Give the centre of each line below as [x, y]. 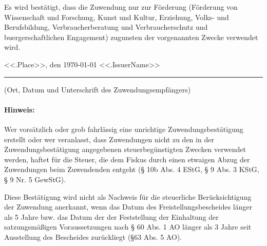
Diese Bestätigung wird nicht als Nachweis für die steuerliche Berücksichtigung [128, 196]
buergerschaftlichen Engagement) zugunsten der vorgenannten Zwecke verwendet [131, 37]
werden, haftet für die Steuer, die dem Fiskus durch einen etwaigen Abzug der [127, 159]
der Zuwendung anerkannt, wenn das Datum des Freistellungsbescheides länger [128, 207]
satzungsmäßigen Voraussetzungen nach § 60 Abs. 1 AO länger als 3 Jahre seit [128, 227]
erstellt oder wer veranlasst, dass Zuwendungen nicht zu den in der [109, 139]
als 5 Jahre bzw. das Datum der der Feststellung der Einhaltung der [111, 216]
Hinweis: [20, 109]
